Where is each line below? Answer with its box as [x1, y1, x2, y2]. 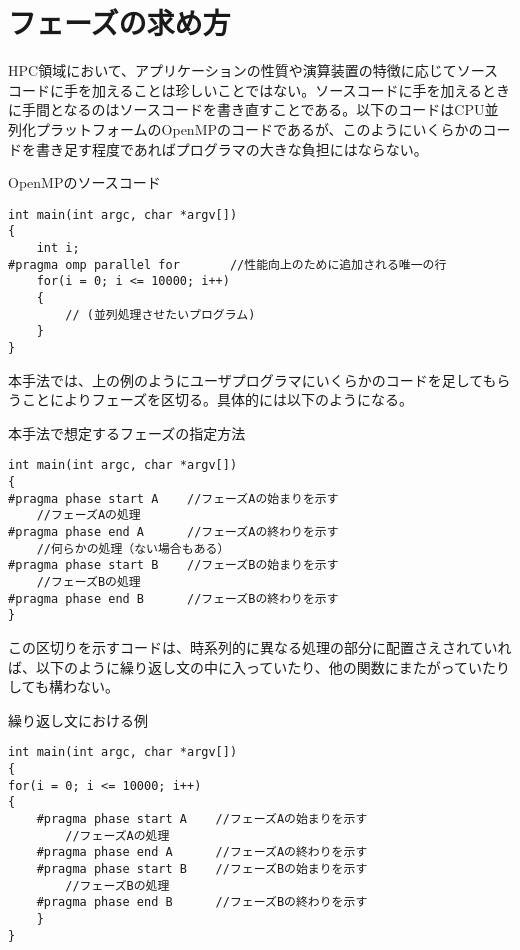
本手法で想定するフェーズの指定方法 [8, 422, 246, 443]
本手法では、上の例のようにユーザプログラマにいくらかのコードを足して [8, 369, 483, 390]
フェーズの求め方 [8, 2, 231, 43]
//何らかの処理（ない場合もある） [36, 541, 230, 556]
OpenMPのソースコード [8, 172, 161, 193]
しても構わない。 [8, 676, 119, 697]
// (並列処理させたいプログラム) [65, 307, 256, 322]
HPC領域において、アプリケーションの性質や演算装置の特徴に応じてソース [8, 60, 499, 81]
